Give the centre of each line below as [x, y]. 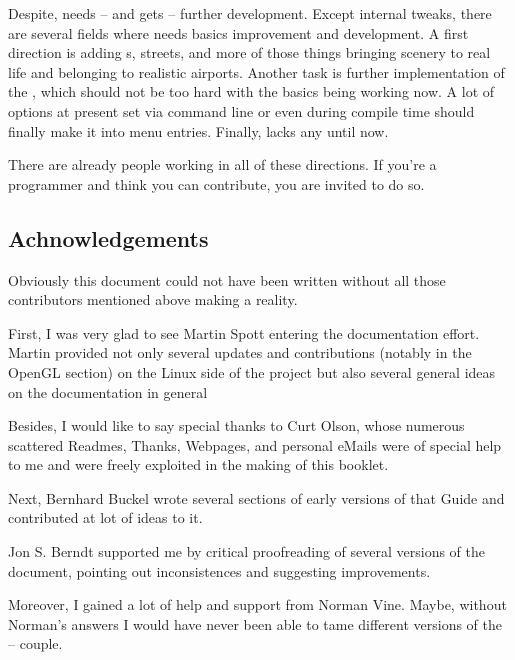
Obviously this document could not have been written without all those [227, 279]
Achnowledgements [108, 237]
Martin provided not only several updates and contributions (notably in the [240, 352]
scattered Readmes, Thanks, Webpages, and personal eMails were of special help [255, 444]
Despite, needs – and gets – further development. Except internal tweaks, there [250, 13]
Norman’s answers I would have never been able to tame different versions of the [255, 623]
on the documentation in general [108, 391]
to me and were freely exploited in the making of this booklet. [198, 464]
